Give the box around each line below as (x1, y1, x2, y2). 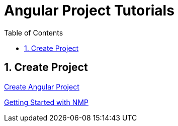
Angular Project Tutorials (4, 2, 174, 19)
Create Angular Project (4, 82, 79, 91)
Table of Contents (4, 28, 63, 37)
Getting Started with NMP (4, 97, 88, 106)
